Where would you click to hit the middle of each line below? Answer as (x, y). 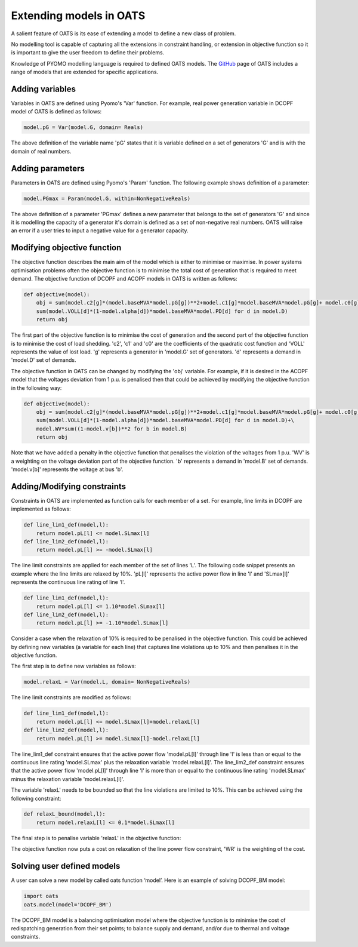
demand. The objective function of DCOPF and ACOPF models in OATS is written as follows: (124, 279)
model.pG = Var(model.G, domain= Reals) (83, 127)
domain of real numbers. (41, 151)
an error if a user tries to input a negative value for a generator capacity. (100, 230)
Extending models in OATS (78, 16)
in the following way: (36, 388)
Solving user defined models (66, 866)
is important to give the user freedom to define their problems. (88, 53)
